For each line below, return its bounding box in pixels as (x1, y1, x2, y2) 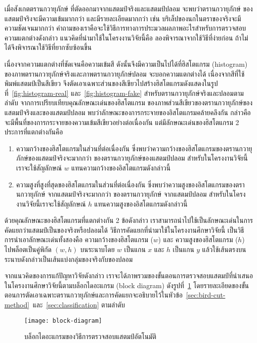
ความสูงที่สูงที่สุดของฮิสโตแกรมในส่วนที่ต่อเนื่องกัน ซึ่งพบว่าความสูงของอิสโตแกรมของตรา (16, 179, 245, 189)
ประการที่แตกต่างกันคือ (4, 127, 63, 137)
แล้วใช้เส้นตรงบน (202, 244, 246, 255)
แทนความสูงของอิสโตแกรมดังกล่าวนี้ (94, 198, 188, 209)
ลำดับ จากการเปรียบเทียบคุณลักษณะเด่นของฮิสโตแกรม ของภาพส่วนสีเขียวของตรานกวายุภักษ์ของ (4, 97, 253, 108)
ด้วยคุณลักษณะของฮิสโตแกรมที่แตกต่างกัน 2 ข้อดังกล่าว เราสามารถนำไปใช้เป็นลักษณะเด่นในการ (4, 215, 253, 225)
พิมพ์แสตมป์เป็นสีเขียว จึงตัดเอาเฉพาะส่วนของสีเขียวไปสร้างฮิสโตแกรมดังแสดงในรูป (4, 78, 218, 88)
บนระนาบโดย (80, 244, 115, 255)
